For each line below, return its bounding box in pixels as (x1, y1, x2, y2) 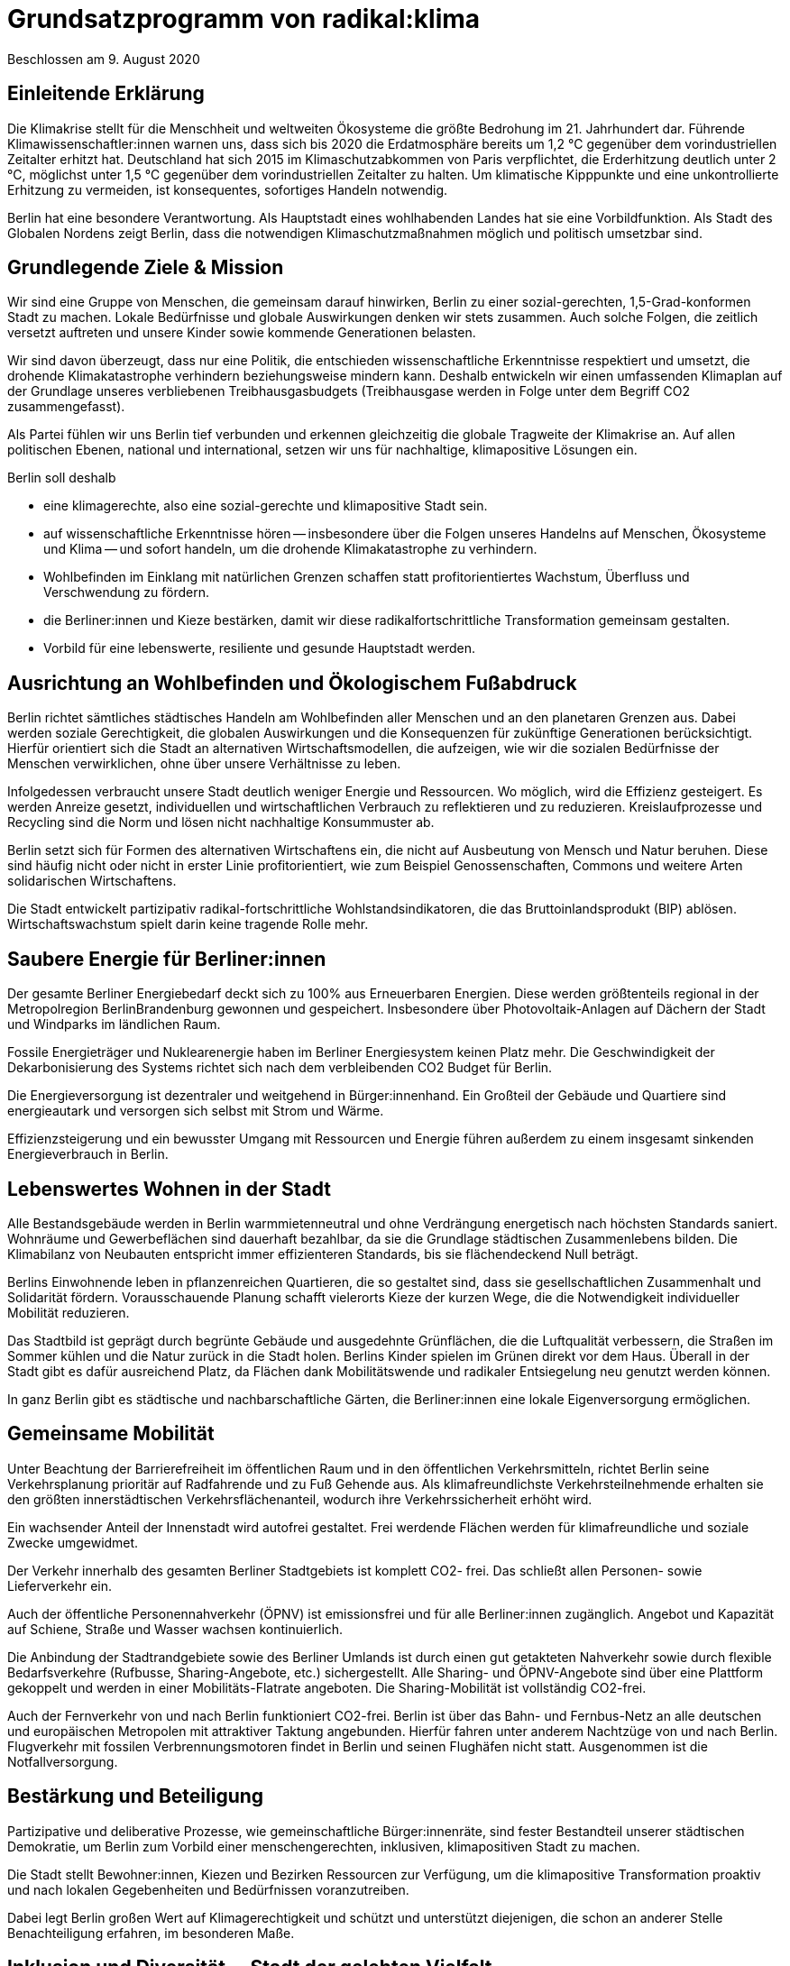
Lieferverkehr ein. (7, 1577, 113, 1594)
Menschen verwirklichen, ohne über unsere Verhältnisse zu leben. (7, 756, 401, 772)
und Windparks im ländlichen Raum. (7, 1016, 221, 1033)
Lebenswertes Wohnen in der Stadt (7, 1177, 332, 1200)
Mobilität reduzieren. (7, 1304, 130, 1320)
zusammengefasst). (7, 399, 125, 415)
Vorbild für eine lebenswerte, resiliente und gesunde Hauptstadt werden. (43, 640, 476, 657)
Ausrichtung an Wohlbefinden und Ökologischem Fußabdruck (7, 671, 577, 694)
